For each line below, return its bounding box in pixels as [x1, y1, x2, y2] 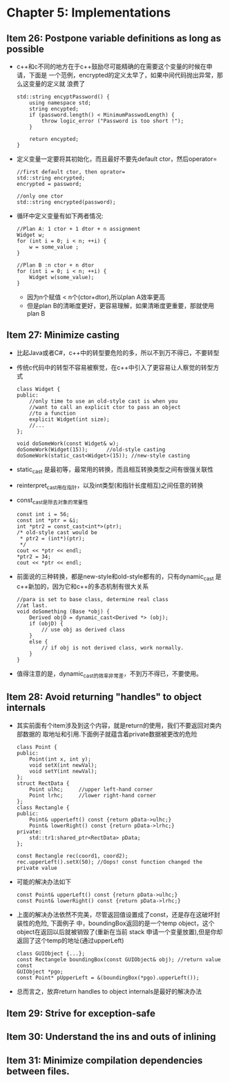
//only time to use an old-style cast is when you [29, 397, 178, 405]
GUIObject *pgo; [16, 968, 64, 975]
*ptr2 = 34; [16, 553, 51, 560]
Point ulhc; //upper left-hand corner [29, 786, 153, 792]
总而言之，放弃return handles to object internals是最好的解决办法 [16, 987, 202, 996]
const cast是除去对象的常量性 [16, 496, 88, 506]
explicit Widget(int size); [29, 416, 110, 423]
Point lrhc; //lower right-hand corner [29, 792, 156, 799]
